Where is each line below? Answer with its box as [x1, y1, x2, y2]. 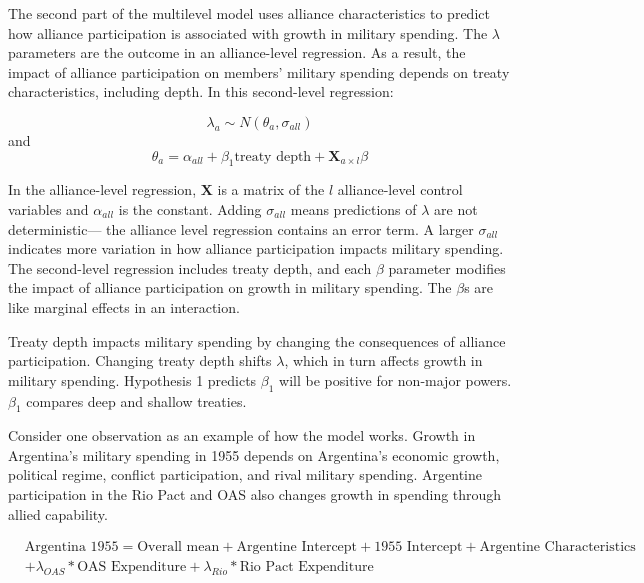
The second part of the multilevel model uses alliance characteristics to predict [8, 3, 490, 23]
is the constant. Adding [118, 198, 262, 219]
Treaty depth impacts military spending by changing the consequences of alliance [8, 330, 506, 351]
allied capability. [8, 503, 108, 524]
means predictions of [290, 198, 417, 219]
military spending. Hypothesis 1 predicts [8, 369, 257, 390]
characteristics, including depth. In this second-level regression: [8, 81, 394, 102]
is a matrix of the [217, 179, 325, 200]
